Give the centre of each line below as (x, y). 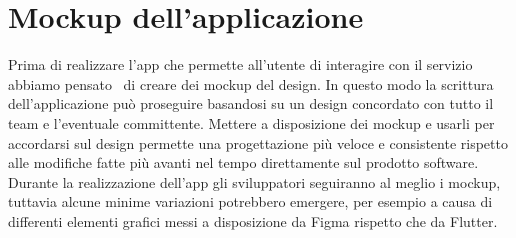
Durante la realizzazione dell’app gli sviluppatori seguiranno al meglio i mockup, (254, 181)
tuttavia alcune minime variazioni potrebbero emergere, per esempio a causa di (250, 201)
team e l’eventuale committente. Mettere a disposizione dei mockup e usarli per (251, 122)
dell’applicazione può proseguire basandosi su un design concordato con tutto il (251, 103)
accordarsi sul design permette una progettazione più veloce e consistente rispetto (258, 142)
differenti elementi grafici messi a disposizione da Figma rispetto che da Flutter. (253, 220)
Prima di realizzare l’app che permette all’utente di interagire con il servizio (240, 64)
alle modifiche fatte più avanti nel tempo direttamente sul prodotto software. (243, 162)
